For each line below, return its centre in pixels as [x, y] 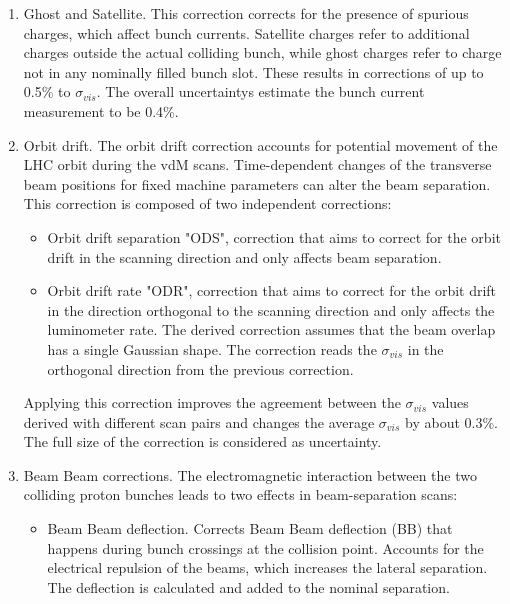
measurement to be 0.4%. [101, 110]
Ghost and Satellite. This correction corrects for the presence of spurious [246, 13]
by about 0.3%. [451, 421]
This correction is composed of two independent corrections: [207, 203]
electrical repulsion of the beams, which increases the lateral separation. [267, 567]
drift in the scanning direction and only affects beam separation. [244, 256]
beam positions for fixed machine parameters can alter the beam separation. [257, 183]
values [450, 402]
